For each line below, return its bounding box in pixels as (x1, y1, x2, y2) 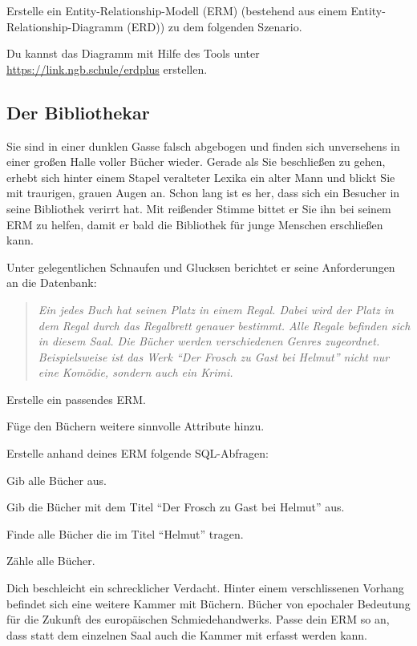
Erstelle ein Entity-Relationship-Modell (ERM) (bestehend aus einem (6, 2, 347, 18)
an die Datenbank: (6, 274, 97, 291)
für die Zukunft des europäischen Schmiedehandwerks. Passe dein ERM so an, (6, 611, 390, 628)
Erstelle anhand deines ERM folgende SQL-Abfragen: (6, 445, 269, 462)
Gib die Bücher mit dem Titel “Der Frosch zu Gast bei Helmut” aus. (6, 499, 345, 515)
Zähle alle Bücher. (6, 552, 95, 569)
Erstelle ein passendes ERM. (6, 390, 146, 407)
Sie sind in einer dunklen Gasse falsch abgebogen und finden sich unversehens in (6, 137, 400, 154)
